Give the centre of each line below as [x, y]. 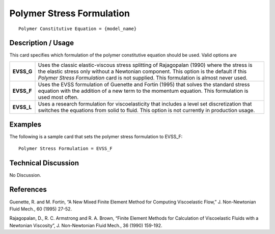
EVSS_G [22, 71]
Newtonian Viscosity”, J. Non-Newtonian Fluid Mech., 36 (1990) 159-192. [86, 225]
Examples [25, 125]
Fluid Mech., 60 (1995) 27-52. [41, 209]
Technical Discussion [44, 163]
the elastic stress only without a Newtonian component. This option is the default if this [142, 71]
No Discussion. [25, 175]
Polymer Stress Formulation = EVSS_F [66, 148]
